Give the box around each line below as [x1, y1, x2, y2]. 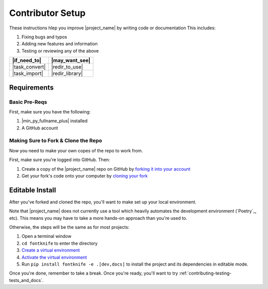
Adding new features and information [21, 41, 98, 47]
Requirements [9, 83, 54, 92]
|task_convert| [12, 64, 46, 71]
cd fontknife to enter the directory [21, 240, 98, 246]
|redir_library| [51, 70, 83, 77]
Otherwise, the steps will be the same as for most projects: [9, 224, 130, 230]
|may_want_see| [51, 57, 91, 64]
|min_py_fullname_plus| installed [21, 118, 88, 124]
